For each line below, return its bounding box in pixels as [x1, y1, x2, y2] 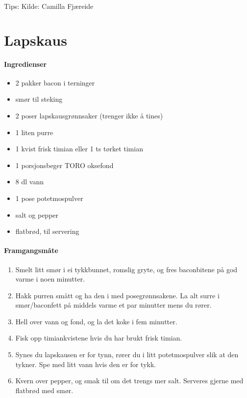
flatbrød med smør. [15, 385, 74, 395]
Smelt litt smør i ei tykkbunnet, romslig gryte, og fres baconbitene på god [15, 264, 238, 274]
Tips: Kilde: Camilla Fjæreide [4, 1, 94, 11]
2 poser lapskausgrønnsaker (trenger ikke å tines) [15, 110, 163, 120]
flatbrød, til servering [15, 226, 79, 236]
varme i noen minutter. [15, 274, 85, 284]
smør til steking [15, 94, 63, 104]
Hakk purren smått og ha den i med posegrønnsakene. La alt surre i [15, 290, 220, 300]
